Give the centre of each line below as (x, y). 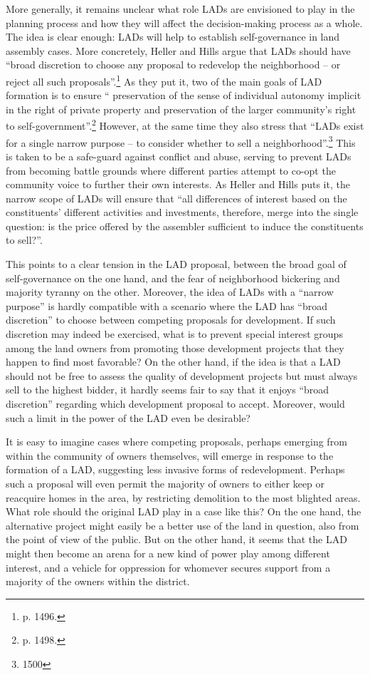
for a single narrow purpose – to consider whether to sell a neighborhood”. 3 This (181, 141)
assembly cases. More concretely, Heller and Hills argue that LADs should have (178, 50)
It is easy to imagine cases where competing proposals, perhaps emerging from (176, 442)
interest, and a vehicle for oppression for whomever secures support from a (168, 567)
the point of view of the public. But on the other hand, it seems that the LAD (176, 539)
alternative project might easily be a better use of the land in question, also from (183, 525)
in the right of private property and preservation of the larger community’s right (181, 109)
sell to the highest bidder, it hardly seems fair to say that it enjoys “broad (168, 390)
